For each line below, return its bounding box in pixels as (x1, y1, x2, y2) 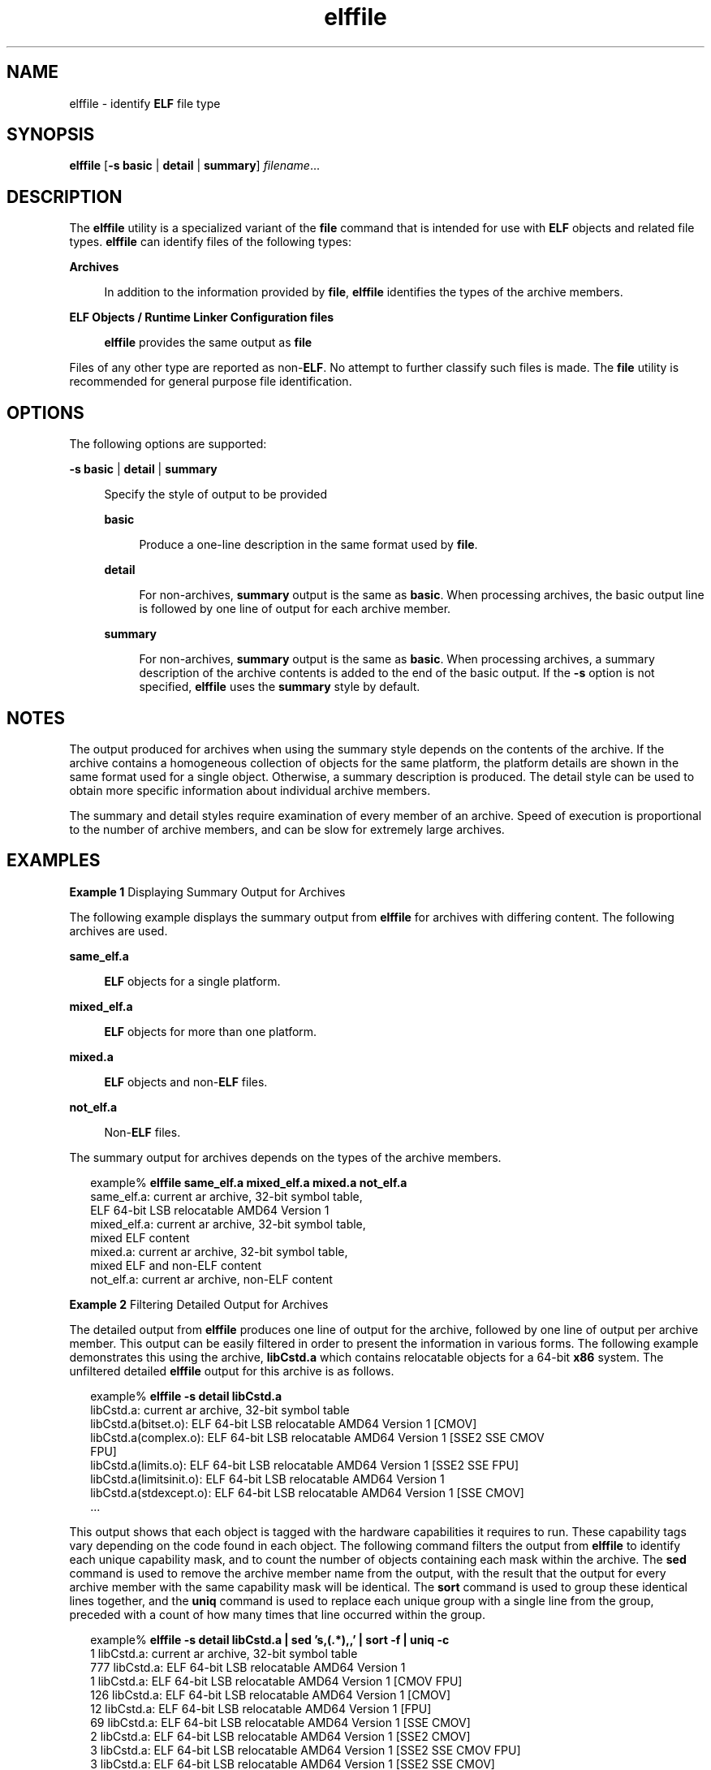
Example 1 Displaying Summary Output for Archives (69, 884, 346, 899)
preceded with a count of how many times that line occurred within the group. (69, 1607, 485, 1621)
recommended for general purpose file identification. (69, 374, 352, 389)
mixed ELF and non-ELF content (90, 1258, 262, 1272)
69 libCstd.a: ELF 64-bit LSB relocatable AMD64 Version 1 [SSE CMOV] (90, 1715, 471, 1729)
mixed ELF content (90, 1230, 190, 1245)
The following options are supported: (69, 437, 267, 451)
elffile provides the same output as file (104, 335, 312, 350)
